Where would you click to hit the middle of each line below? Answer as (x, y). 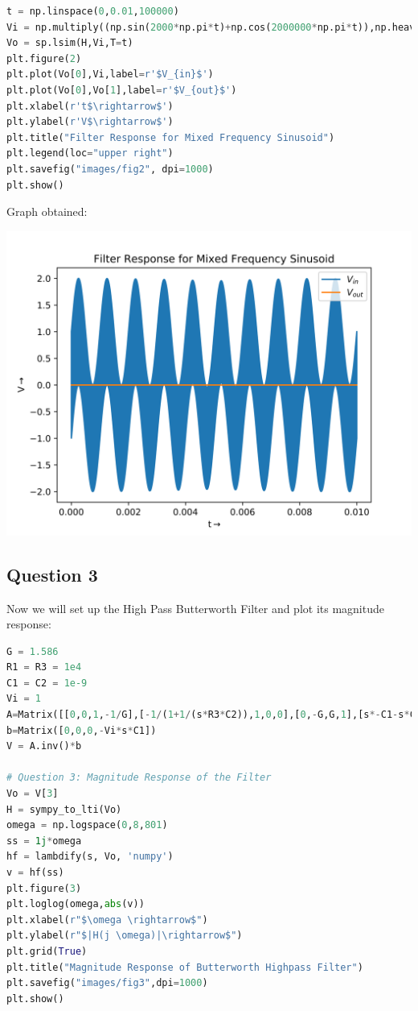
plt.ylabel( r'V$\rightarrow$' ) (90, 122)
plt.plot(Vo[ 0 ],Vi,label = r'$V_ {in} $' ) (110, 75)
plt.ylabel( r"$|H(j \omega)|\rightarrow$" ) (125, 936)
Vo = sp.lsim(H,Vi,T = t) (70, 43)
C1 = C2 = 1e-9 (47, 683)
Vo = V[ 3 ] (33, 794)
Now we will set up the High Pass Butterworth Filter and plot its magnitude (195, 608)
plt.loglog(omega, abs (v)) (76, 904)
